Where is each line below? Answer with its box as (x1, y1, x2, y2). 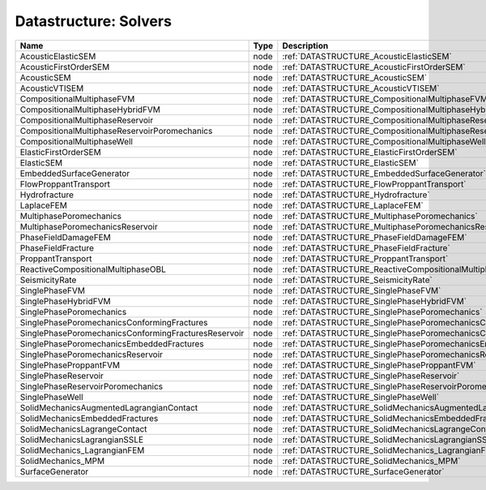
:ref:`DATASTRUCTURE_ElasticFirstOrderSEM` (282, 146, 458, 157)
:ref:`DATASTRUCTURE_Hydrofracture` (282, 189, 431, 200)
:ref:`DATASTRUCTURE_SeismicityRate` (282, 274, 433, 286)
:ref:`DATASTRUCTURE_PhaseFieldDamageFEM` (282, 231, 467, 243)
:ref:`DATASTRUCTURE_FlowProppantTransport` (282, 178, 467, 190)
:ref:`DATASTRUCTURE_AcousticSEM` (282, 71, 428, 83)
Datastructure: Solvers (15, 12, 172, 30)
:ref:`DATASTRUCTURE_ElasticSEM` (282, 157, 419, 168)
